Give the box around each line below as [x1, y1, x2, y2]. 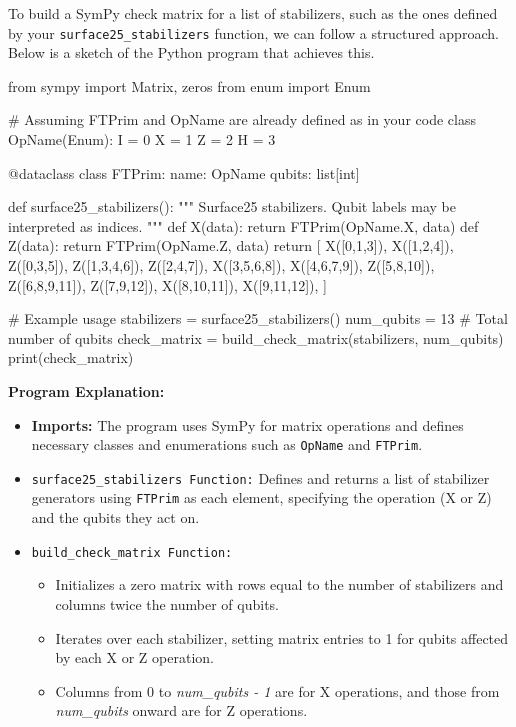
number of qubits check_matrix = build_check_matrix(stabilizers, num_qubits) [8, 327, 504, 348]
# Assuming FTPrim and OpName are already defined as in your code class [8, 109, 476, 130]
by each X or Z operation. [55, 647, 214, 668]
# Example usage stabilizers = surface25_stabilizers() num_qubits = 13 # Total [8, 308, 508, 329]
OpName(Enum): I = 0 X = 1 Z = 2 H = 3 [8, 129, 276, 150]
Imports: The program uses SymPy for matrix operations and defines [31, 414, 464, 435]
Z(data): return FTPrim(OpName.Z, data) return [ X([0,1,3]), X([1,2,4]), [8, 235, 454, 256]
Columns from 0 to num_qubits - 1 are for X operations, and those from [55, 680, 500, 701]
